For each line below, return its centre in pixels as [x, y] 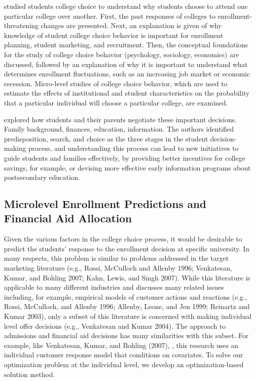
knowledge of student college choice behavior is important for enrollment [114, 35]
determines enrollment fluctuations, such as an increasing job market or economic [127, 74]
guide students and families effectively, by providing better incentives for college [125, 157]
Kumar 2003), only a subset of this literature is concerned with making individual [128, 316]
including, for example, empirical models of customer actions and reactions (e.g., [126, 296]
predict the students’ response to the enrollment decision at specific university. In [127, 248]
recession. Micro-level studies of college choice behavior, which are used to [116, 83]
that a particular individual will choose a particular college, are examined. [116, 102]
